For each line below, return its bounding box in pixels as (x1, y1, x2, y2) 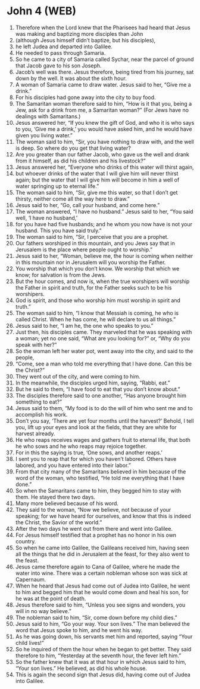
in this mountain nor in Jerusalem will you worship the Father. (15, 259, 166, 266)
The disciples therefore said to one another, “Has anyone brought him (15, 392, 187, 399)
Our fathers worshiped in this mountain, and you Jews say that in (15, 239, 175, 247)
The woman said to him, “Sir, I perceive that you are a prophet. (15, 233, 169, 240)
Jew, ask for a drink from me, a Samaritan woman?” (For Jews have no (15, 106, 189, 113)
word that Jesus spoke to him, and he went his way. (15, 626, 143, 633)
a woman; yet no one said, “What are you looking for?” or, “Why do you (15, 334, 190, 342)
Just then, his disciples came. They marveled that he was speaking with (15, 328, 192, 336)
